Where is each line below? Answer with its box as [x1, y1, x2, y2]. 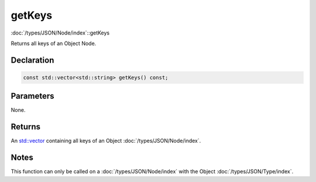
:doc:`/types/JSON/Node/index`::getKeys [11, 29, 110, 36]
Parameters [11, 91, 54, 101]
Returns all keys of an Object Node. [11, 40, 97, 47]
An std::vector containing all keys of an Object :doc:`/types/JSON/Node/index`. [11, 138, 201, 145]
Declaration [11, 55, 54, 65]
